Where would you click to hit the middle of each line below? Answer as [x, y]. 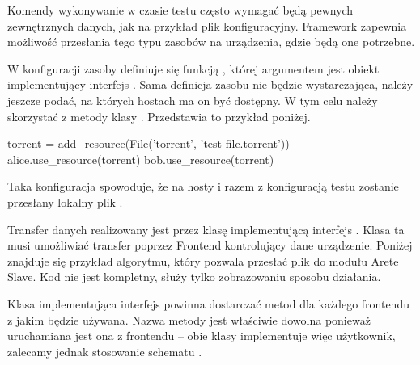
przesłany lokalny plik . [65, 201]
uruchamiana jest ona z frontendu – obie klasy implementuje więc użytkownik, [202, 336]
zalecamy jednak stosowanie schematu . [105, 351]
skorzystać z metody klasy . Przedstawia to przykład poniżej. [159, 116]
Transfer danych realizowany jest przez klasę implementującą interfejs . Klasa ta [206, 229]
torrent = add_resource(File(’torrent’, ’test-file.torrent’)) [148, 143]
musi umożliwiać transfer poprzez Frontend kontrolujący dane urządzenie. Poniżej [210, 245]
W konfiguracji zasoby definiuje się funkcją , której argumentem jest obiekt [193, 68]
